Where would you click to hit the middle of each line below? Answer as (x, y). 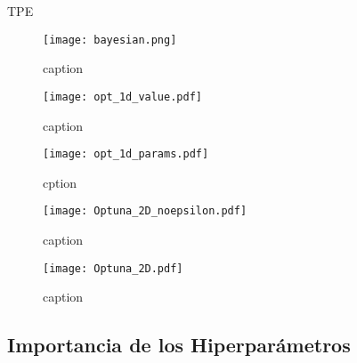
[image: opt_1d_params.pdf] (126, 154)
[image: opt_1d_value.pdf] (122, 97)
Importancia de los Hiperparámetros (179, 345)
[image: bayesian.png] (110, 40)
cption (60, 182)
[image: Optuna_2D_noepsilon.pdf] (145, 211)
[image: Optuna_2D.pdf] (113, 268)
